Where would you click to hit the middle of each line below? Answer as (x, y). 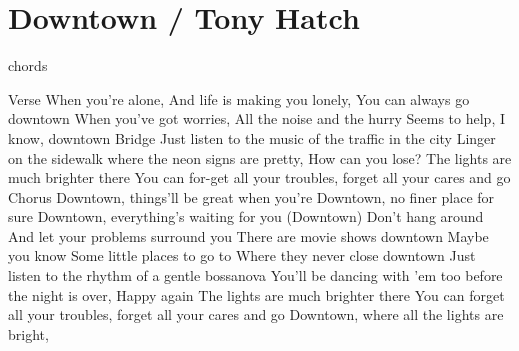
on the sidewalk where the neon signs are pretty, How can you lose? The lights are (260, 157)
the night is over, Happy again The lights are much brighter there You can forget (256, 294)
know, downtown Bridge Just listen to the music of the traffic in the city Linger (252, 137)
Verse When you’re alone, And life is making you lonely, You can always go (239, 98)
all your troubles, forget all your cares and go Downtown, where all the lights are (256, 314)
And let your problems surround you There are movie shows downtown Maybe (248, 235)
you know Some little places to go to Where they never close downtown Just (242, 255)
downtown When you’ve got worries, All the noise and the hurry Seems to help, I (256, 118)
